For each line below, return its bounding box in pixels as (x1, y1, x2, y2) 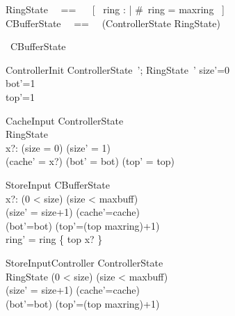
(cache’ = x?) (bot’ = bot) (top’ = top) (6, 154, 175, 168)
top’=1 (6, 89, 35, 104)
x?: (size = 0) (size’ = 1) (6, 140, 111, 155)
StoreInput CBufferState (6, 177, 111, 191)
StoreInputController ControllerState (6, 255, 163, 269)
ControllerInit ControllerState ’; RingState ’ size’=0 (6, 62, 230, 77)
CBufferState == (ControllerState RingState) (6, 15, 220, 30)
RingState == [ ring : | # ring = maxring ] (6, 2, 225, 16)
